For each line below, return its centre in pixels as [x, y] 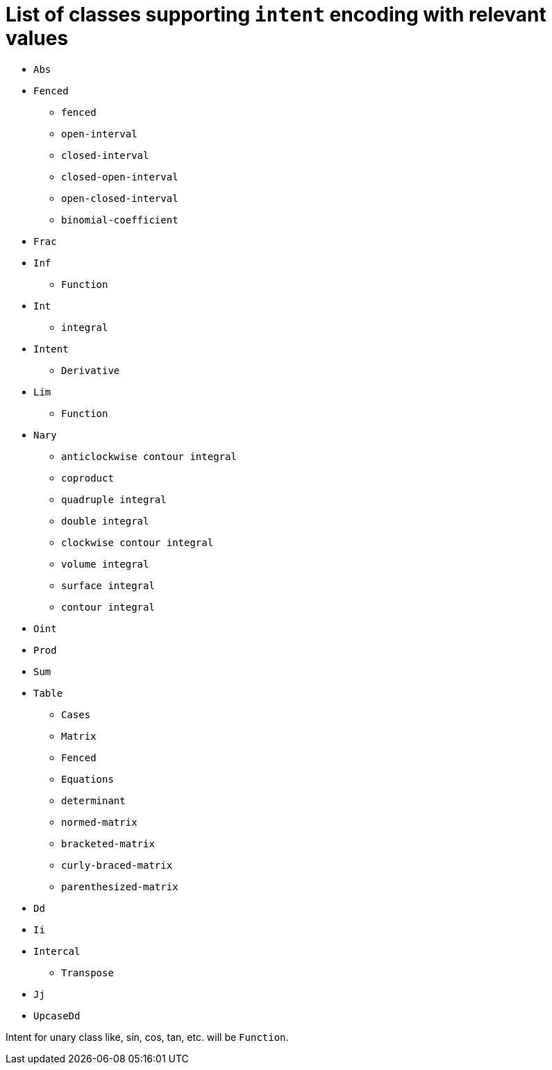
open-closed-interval [120, 198]
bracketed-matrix [108, 843]
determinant [93, 800]
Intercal [57, 951]
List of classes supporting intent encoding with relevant [276, 15]
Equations [87, 779]
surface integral [108, 585]
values [37, 38]
